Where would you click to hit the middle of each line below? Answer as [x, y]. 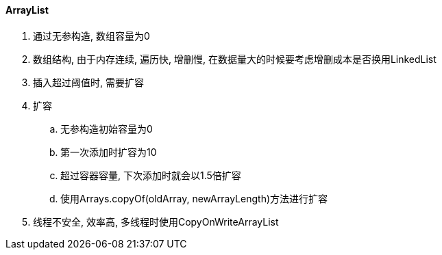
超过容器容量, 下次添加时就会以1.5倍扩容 [151, 175]
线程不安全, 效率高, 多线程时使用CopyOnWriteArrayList [156, 222]
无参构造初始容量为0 [107, 129]
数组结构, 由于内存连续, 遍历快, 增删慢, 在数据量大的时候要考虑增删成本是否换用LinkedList [235, 59]
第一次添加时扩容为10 [109, 152]
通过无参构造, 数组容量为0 [91, 36]
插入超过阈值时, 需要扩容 [88, 82]
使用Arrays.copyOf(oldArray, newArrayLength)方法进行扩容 [194, 198]
